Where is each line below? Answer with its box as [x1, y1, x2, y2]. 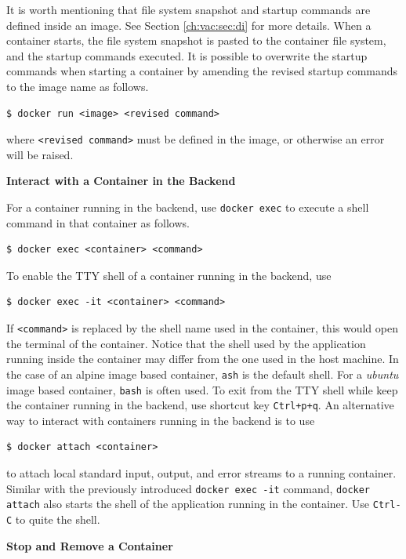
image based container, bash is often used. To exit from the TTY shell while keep [6, 381, 398, 397]
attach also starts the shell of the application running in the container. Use [6, 495, 370, 512]
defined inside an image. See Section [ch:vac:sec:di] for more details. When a [6, 16, 372, 33]
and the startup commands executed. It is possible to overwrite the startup [6, 47, 368, 64]
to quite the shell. [15, 510, 100, 527]
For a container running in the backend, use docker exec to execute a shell [6, 199, 369, 215]
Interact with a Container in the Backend [6, 172, 236, 189]
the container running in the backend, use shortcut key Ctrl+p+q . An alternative [6, 397, 394, 413]
